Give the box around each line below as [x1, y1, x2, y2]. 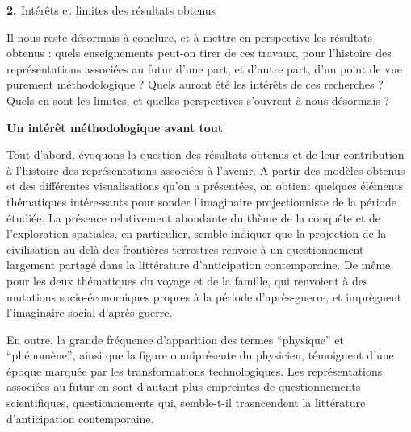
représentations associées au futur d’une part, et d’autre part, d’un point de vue [6, 60, 402, 77]
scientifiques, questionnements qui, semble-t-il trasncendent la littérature [6, 394, 366, 411]
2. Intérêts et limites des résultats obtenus [6, 2, 216, 18]
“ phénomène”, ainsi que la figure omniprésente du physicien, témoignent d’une [6, 347, 394, 363]
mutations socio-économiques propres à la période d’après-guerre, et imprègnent [6, 288, 402, 305]
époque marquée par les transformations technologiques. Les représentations [6, 362, 383, 379]
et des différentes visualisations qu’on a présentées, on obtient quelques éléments [6, 177, 404, 194]
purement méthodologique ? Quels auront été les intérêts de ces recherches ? [6, 76, 384, 93]
